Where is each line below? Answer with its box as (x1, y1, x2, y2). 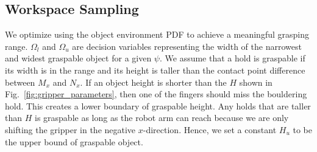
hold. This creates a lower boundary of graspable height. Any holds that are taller (5, 99, 311, 112)
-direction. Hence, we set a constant (143, 123, 277, 136)
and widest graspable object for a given (5, 52, 152, 64)
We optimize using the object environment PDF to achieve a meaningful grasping (5, 28, 309, 41)
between (5, 75, 35, 88)
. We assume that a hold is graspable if (159, 52, 305, 64)
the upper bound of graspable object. (5, 135, 143, 148)
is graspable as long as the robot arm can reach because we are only (34, 111, 289, 124)
